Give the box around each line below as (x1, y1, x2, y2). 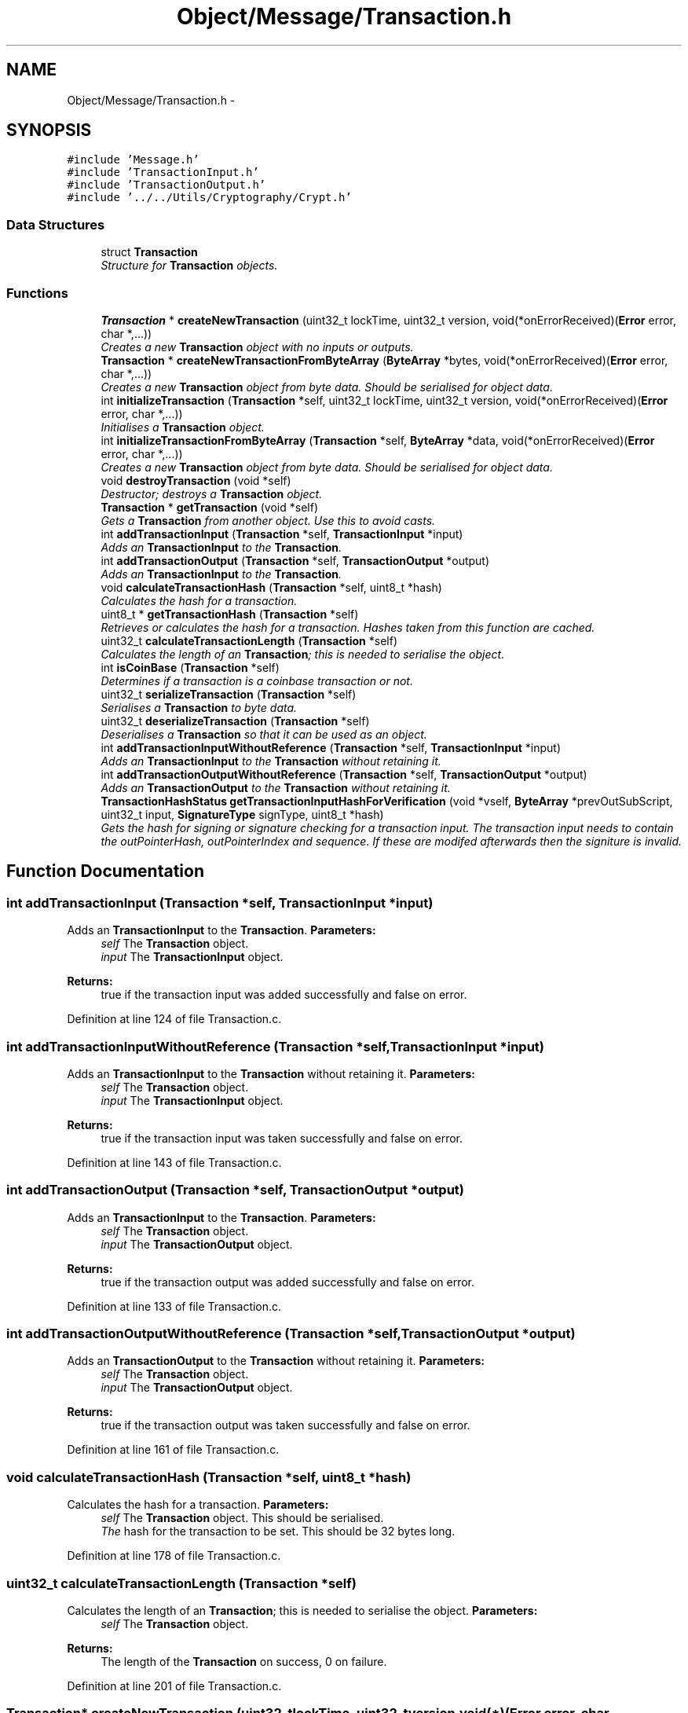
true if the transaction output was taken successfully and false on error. (101, 1418, 470, 1432)
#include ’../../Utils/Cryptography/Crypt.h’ (67, 191, 352, 204)
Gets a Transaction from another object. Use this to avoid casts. (101, 513, 436, 527)
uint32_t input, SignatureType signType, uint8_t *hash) (101, 807, 384, 821)
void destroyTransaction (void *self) (101, 473, 291, 487)
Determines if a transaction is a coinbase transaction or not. (101, 673, 413, 688)
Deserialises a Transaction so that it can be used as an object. (101, 727, 427, 741)
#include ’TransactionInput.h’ (67, 166, 259, 179)
